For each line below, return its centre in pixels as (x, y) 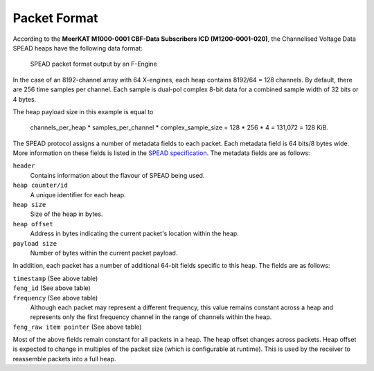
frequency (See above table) (55, 298)
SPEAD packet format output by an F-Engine (93, 64)
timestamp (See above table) (55, 278)
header (24, 166)
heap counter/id (41, 185)
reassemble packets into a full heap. (64, 359)
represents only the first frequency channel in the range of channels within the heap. (151, 317)
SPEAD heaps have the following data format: (78, 48)
